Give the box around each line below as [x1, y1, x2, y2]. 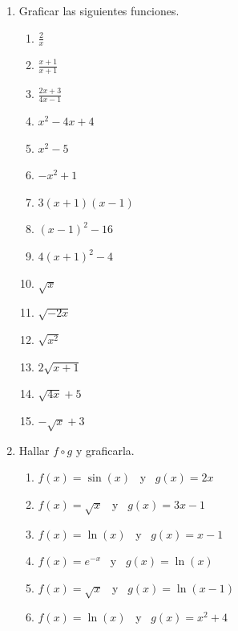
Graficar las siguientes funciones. [18, 2, 180, 18]
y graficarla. [75, 441, 135, 458]
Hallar [18, 441, 50, 458]
